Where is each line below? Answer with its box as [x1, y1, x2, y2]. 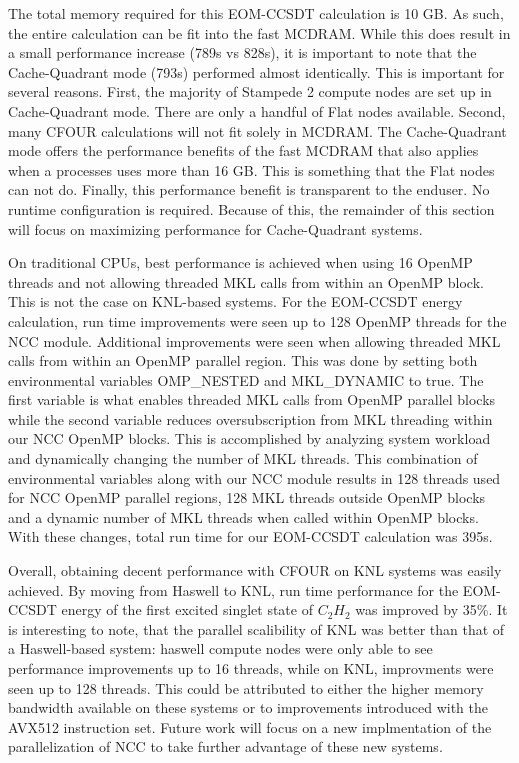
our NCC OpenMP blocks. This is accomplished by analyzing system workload [8, 428, 491, 449]
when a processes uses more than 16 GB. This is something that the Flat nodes [8, 159, 495, 180]
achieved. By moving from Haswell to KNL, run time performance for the [8, 579, 459, 600]
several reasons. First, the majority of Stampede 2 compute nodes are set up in [8, 81, 492, 102]
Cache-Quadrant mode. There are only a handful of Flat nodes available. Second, [8, 100, 506, 121]
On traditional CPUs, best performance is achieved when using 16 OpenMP [8, 252, 473, 273]
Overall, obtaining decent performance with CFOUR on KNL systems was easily [8, 560, 502, 581]
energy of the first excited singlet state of [61, 599, 313, 620]
